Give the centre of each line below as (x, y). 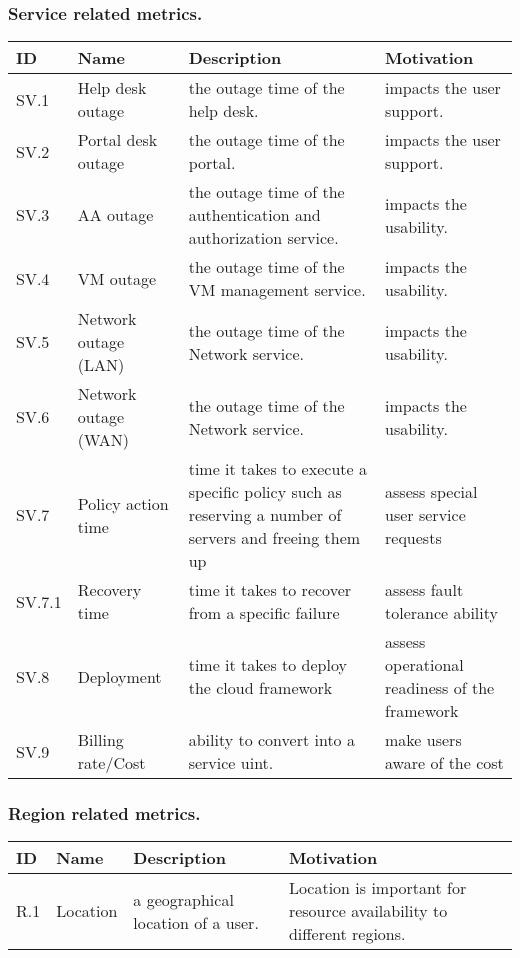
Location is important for (377, 888)
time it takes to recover (270, 590)
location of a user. (196, 922)
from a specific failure (264, 613)
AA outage (115, 215)
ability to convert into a (271, 740)
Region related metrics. (104, 813)
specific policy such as (265, 492)
